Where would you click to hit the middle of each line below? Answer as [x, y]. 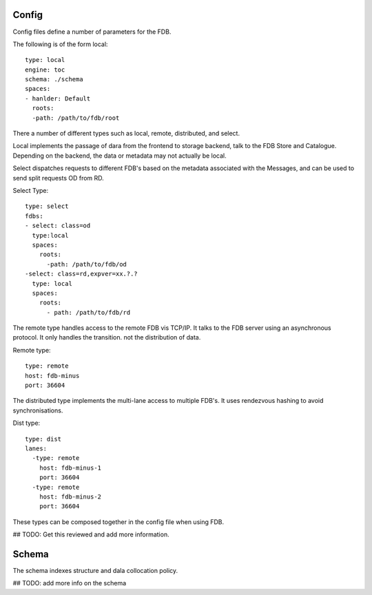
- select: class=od [58, 226]
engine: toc [45, 70]
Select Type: [31, 190]
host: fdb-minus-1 [70, 468]
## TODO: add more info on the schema [70, 583]
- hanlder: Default [58, 98]
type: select [47, 206]
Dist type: [27, 423]
